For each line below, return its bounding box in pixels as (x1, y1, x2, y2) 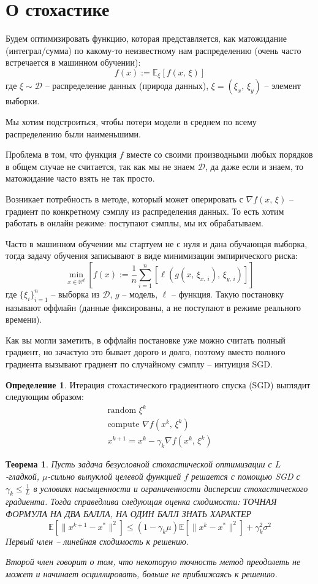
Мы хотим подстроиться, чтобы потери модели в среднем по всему (6, 115, 257, 128)
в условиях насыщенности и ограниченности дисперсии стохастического (33, 482, 308, 494)
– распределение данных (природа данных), (45, 79, 209, 92)
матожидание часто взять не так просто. (6, 172, 155, 185)
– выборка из (51, 287, 100, 300)
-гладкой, (6, 470, 39, 483)
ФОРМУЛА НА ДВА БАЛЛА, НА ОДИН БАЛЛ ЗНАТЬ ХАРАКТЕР (6, 507, 252, 520)
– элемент (264, 79, 301, 92)
